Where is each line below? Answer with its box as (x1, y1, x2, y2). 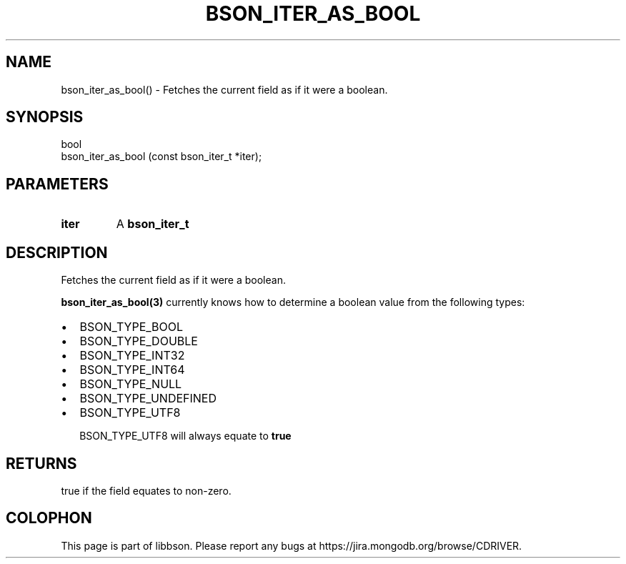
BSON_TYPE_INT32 (79, 348, 185, 363)
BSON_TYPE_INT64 (79, 362, 185, 377)
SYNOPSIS (6, 108, 84, 127)
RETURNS (6, 454, 77, 473)
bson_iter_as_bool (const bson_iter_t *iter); (61, 150, 262, 163)
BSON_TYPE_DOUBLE (79, 334, 198, 349)
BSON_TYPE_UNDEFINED (79, 391, 217, 406)
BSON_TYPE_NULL (79, 377, 182, 392)
